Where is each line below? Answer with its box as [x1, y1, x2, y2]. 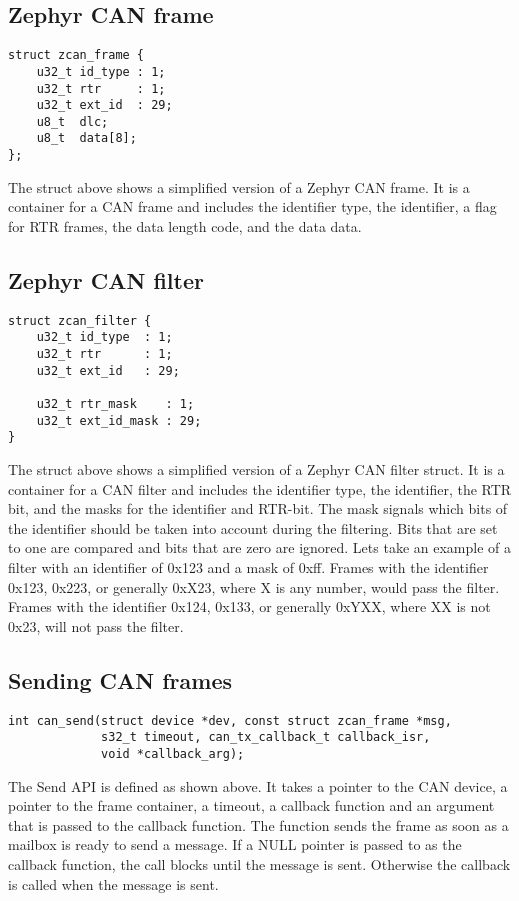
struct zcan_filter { [8, 313, 152, 328]
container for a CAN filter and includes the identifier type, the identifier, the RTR [8, 478, 512, 499]
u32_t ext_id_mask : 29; [36, 413, 202, 428]
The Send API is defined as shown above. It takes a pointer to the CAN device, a [8, 775, 508, 796]
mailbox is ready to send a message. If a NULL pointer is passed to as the [8, 834, 462, 855]
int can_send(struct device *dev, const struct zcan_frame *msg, [8, 713, 452, 728]
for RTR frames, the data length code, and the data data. [8, 215, 362, 236]
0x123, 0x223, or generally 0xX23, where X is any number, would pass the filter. [8, 576, 500, 597]
